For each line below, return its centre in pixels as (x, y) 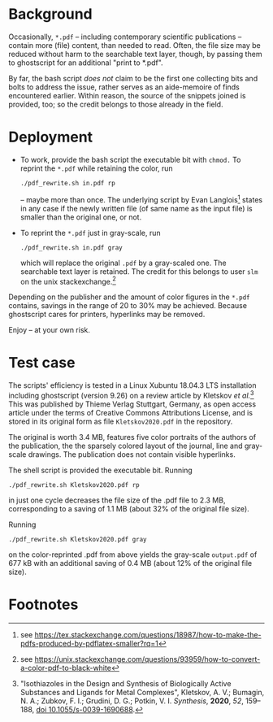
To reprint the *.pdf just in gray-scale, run (90, 233)
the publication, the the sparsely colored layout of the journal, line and (126, 446)
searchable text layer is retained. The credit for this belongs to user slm (139, 271)
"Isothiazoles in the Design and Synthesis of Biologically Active (126, 683)
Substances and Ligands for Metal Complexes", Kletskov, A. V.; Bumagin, (142, 692)
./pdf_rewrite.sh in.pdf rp (67, 183)
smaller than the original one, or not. (81, 217)
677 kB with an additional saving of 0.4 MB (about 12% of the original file (130, 563)
